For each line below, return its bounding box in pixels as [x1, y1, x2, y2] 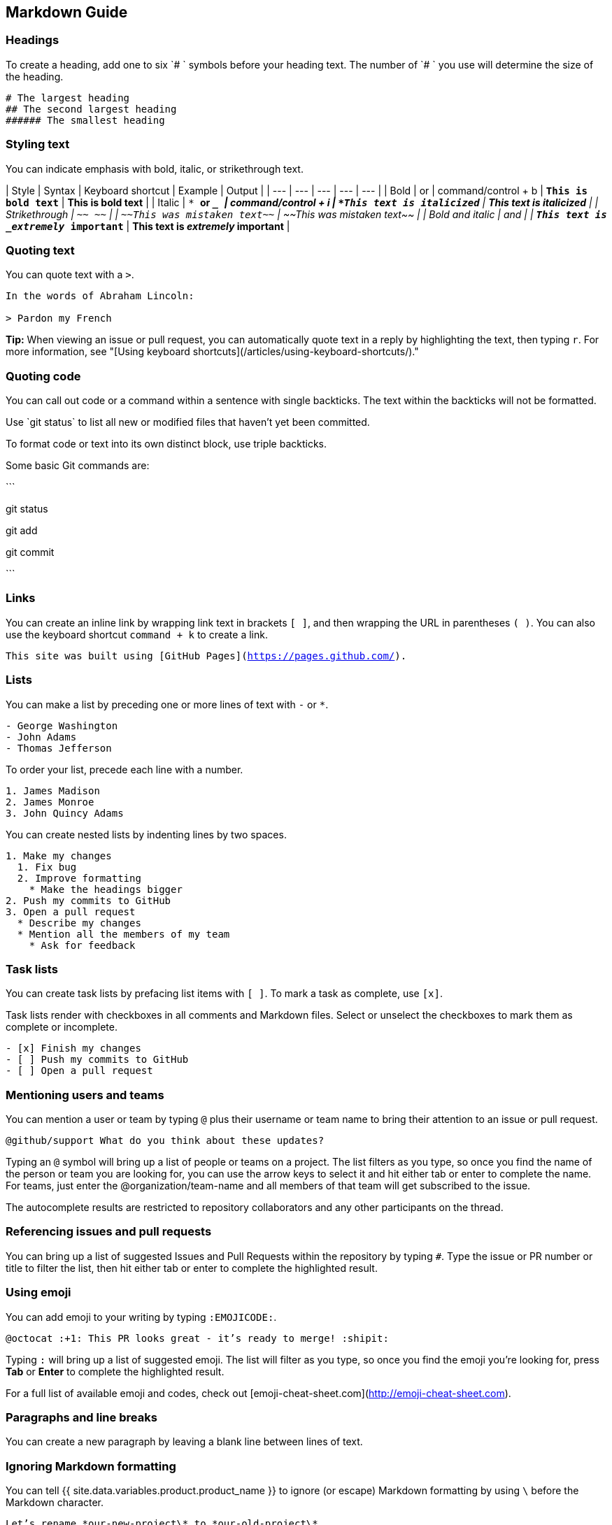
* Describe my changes [17, 917, 141, 929]
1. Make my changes [6, 850, 112, 861]
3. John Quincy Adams [6, 807, 124, 819]
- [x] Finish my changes [6, 1043, 141, 1054]
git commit [6, 546, 55, 559]
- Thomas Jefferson [6, 742, 112, 754]
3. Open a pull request [6, 905, 136, 917]
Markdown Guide [6, 3, 128, 21]
